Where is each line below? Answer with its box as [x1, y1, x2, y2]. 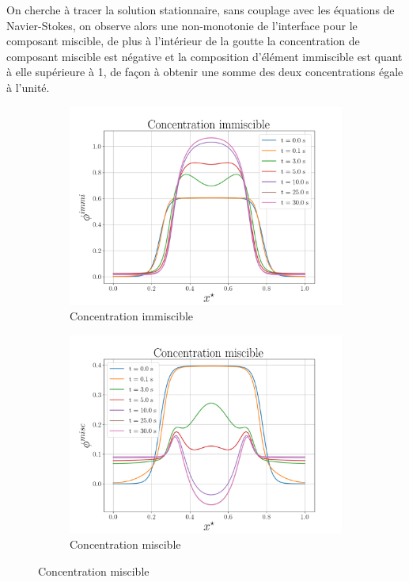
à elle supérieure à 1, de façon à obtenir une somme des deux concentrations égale [6, 63, 403, 80]
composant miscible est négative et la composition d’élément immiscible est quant [6, 48, 403, 64]
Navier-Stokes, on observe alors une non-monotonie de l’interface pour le [6, 17, 358, 33]
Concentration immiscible [70, 308, 194, 324]
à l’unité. [6, 78, 50, 95]
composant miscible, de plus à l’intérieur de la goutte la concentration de [6, 33, 360, 49]
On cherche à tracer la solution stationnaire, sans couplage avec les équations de [6, 2, 395, 17]
